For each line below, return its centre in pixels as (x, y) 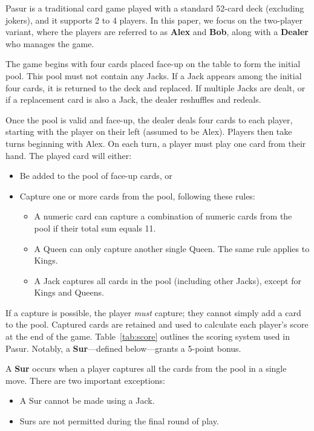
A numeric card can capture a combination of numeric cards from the (163, 216)
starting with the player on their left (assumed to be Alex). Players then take (149, 131)
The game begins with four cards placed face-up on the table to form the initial (153, 64)
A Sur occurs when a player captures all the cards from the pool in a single (146, 368)
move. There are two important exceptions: (85, 380)
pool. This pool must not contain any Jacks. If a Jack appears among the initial (154, 75)
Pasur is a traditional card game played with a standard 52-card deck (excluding (155, 8)
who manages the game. (50, 43)
